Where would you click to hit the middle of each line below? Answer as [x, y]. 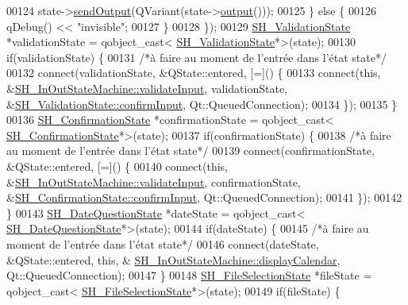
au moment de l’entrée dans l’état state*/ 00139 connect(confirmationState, [191, 151]
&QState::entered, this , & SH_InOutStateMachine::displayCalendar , [173, 259]
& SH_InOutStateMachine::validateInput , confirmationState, [154, 181]
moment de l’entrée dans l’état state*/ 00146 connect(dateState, [163, 243]
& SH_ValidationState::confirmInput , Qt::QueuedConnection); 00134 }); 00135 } [202, 104]
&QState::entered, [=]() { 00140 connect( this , [117, 166]
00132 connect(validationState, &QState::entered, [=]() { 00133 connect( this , [194, 73]
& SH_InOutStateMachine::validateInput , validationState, [147, 88]
